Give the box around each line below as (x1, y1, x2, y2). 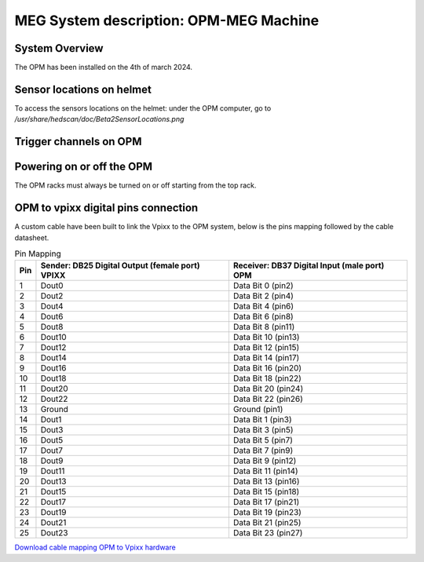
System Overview (14, 42, 104, 55)
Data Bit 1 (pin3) (232, 414, 292, 425)
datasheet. (14, 232, 49, 243)
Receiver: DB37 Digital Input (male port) (232, 260, 385, 271)
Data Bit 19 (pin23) (232, 507, 302, 518)
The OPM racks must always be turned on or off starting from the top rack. (14, 181, 257, 190)
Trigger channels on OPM (14, 135, 142, 148)
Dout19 (40, 507, 67, 518)
